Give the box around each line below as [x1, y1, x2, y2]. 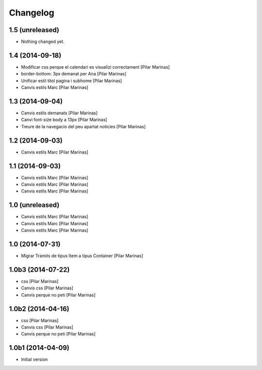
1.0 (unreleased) [9, 201, 60, 209]
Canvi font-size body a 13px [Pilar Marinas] [21, 117, 108, 123]
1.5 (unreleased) [9, 26, 59, 34]
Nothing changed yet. [21, 39, 65, 45]
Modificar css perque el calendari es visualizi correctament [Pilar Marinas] [21, 64, 170, 70]
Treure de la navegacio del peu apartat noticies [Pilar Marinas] [21, 123, 146, 129]
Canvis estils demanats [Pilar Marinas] [21, 110, 98, 116]
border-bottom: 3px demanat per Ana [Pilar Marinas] [21, 71, 127, 77]
